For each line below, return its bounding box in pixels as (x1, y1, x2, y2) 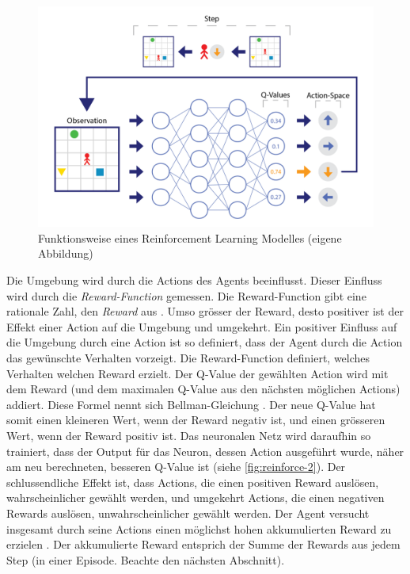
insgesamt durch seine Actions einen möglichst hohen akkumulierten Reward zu (6, 520, 392, 537)
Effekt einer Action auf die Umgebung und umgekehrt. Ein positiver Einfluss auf (6, 318, 397, 335)
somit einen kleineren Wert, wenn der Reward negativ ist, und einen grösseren (6, 411, 385, 428)
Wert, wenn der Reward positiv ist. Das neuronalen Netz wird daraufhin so (6, 427, 371, 443)
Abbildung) (38, 245, 93, 262)
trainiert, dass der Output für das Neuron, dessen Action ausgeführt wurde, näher (6, 442, 404, 459)
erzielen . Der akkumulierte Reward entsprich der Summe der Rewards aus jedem (6, 536, 401, 553)
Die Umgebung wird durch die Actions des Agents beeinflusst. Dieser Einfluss (6, 272, 382, 289)
